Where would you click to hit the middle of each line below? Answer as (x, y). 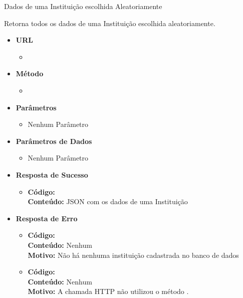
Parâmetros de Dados (54, 141)
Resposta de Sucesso (52, 174)
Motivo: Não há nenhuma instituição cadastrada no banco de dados (133, 255)
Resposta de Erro (47, 218)
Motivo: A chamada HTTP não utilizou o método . (108, 291)
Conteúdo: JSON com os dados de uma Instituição (108, 201)
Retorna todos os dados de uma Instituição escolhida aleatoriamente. (110, 23)
